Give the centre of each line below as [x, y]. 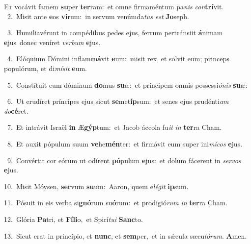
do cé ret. [16, 110]
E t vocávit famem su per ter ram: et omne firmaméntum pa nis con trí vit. [114, 6]
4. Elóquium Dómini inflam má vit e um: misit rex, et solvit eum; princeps [118, 59]
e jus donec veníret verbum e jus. [52, 42]
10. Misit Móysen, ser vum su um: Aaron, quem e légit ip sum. [96, 186]
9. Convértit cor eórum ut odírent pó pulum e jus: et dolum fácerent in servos [124, 160]
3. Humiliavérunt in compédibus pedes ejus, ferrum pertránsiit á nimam [115, 33]
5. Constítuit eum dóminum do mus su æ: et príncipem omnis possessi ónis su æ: [127, 85]
